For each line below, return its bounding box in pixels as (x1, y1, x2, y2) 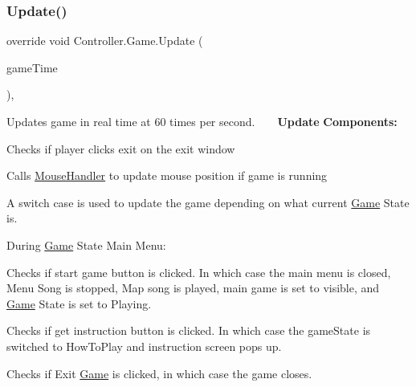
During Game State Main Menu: (6, 236, 166, 253)
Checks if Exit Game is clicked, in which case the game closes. (6, 365, 312, 381)
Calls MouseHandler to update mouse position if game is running (6, 167, 328, 184)
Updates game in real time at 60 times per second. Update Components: (6, 113, 398, 129)
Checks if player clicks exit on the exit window (6, 140, 235, 157)
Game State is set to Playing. (6, 295, 152, 312)
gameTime (6, 59, 58, 75)
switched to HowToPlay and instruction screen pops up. (6, 337, 282, 354)
